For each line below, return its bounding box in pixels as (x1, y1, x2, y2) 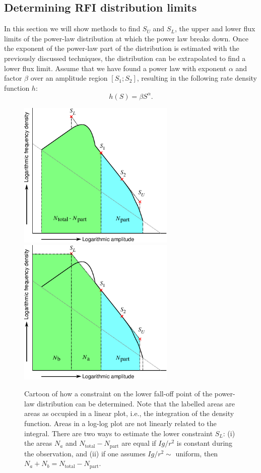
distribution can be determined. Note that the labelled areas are (37, 398, 235, 408)
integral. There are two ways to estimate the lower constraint (24, 428, 213, 438)
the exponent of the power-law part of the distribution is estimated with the (4, 43, 239, 53)
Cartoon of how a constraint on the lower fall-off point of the (24, 388, 213, 399)
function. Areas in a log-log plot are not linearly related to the (24, 418, 217, 429)
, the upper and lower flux (174, 23, 255, 34)
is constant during (176, 438, 233, 448)
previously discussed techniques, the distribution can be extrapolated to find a (4, 52, 246, 63)
